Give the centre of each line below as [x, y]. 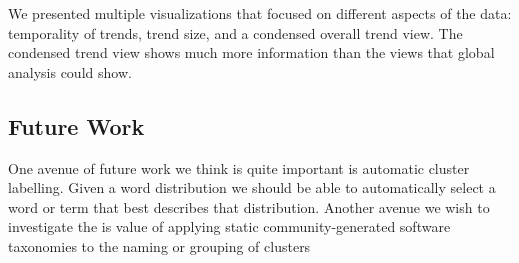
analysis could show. [70, 71]
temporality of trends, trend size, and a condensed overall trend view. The [235, 32]
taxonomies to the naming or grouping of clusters [159, 245]
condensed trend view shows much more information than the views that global [251, 52]
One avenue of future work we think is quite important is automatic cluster [239, 167]
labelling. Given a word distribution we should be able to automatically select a [252, 187]
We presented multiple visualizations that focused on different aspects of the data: [260, 13]
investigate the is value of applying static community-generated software [229, 226]
